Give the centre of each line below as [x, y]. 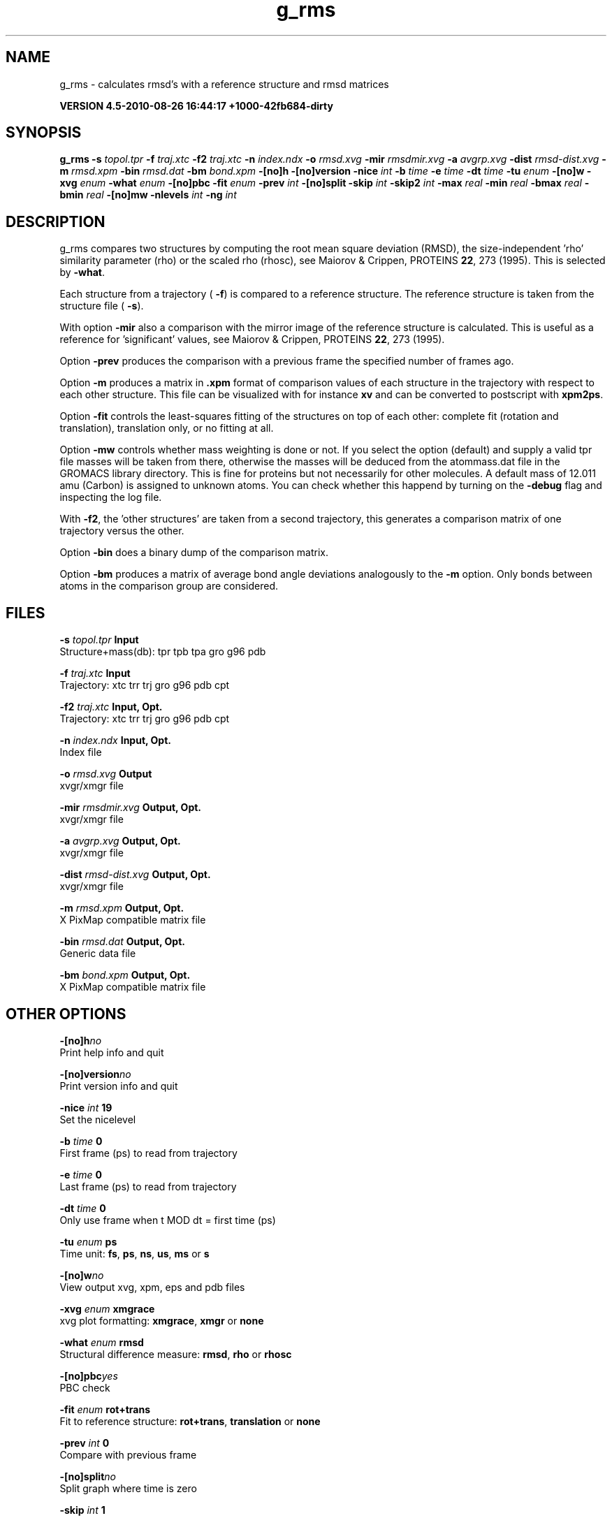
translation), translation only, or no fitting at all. [167, 428]
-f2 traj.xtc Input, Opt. [111, 707]
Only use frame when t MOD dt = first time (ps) [168, 1220]
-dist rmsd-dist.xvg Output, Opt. [135, 875]
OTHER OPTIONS [66, 1014]
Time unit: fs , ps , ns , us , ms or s [134, 1253]
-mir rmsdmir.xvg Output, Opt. [131, 808]
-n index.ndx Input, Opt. [115, 740]
